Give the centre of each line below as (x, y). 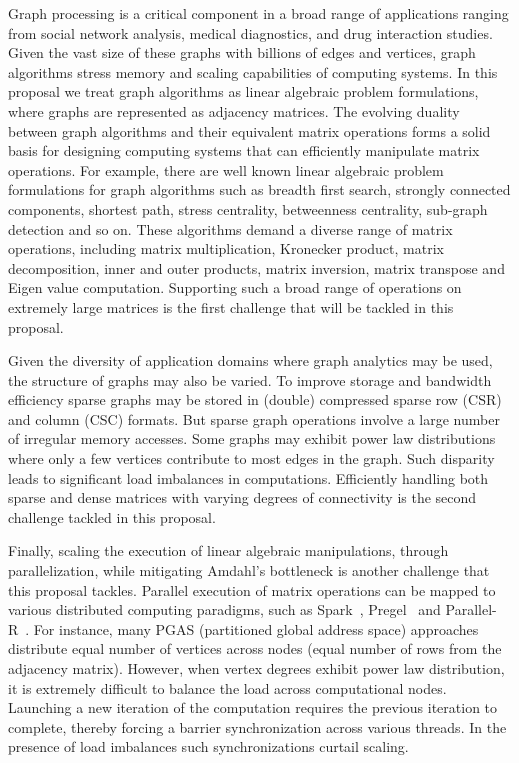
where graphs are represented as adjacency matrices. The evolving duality (234, 110)
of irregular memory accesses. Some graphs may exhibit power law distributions (252, 438)
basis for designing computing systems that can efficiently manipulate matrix (244, 150)
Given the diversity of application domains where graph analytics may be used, (250, 360)
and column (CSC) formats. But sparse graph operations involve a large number (254, 418)
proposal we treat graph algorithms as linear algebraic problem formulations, (243, 91)
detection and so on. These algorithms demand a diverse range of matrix (230, 228)
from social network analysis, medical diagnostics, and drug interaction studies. (250, 32)
